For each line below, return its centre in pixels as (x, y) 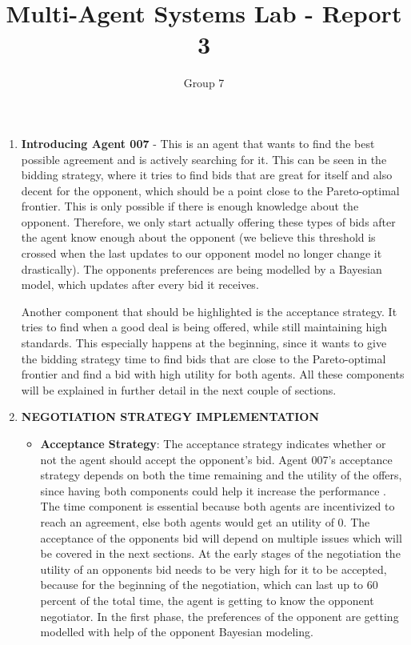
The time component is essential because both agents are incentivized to (217, 506)
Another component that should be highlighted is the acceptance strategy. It (209, 311)
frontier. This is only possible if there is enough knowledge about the (190, 206)
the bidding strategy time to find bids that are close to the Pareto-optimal (204, 358)
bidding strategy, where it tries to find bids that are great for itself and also (207, 175)
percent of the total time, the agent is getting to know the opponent (207, 600)
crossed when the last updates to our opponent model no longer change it (202, 253)
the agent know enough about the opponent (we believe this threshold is (198, 237)
